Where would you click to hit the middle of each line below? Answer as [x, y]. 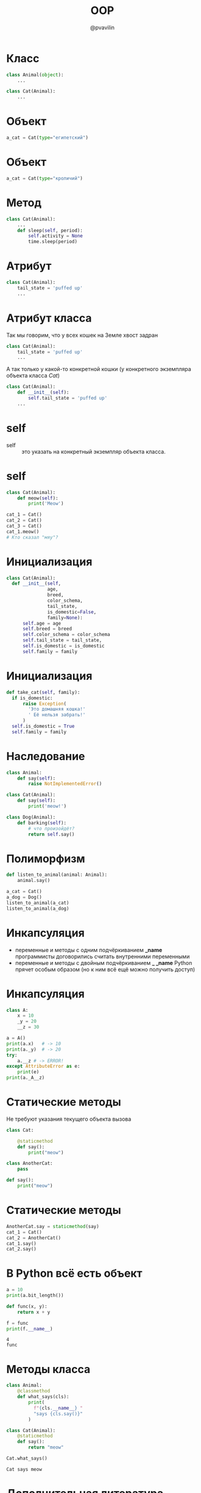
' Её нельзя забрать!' [57, 715]
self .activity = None [56, 236]
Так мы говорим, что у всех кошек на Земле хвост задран [82, 335]
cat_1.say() [21, 1243]
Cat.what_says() [27, 1458]
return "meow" [46, 1447]
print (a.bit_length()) [35, 1296]
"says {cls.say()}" [58, 1414]
